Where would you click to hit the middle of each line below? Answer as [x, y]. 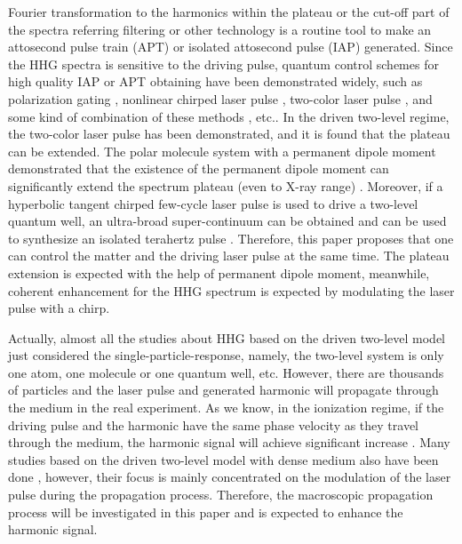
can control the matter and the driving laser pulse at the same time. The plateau [229, 256]
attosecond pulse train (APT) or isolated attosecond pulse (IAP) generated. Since [231, 47]
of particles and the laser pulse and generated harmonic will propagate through [223, 390]
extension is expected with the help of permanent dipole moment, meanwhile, [219, 272]
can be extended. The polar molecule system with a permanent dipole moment [222, 151]
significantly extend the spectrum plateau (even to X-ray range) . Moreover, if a [226, 185]
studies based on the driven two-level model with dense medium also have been [223, 459]
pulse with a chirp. [59, 308]
